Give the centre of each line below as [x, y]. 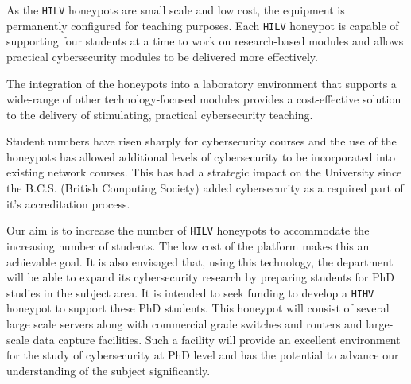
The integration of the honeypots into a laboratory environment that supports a [202, 83]
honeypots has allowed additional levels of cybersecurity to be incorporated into [201, 156]
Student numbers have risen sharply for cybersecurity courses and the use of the [202, 141]
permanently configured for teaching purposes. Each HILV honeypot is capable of [203, 25]
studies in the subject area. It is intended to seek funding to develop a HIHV [190, 292]
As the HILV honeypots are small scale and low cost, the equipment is [176, 10]
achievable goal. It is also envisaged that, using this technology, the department [200, 261]
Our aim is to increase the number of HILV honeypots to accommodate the [188, 230]
